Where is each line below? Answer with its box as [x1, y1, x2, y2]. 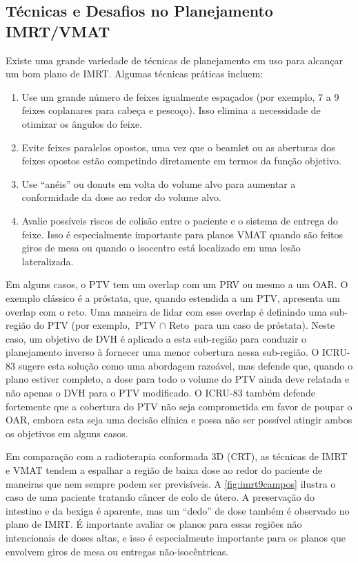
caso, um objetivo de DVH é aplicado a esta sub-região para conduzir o [6, 331, 307, 345]
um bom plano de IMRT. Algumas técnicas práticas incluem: [6, 66, 263, 81]
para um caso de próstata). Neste [194, 318, 335, 332]
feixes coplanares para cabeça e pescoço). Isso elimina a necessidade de [21, 103, 321, 117]
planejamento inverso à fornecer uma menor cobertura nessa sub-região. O [6, 345, 319, 359]
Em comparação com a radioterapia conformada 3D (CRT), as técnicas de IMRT [6, 449, 348, 464]
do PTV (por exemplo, [34, 318, 130, 332]
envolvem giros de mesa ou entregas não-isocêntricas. [6, 544, 229, 558]
